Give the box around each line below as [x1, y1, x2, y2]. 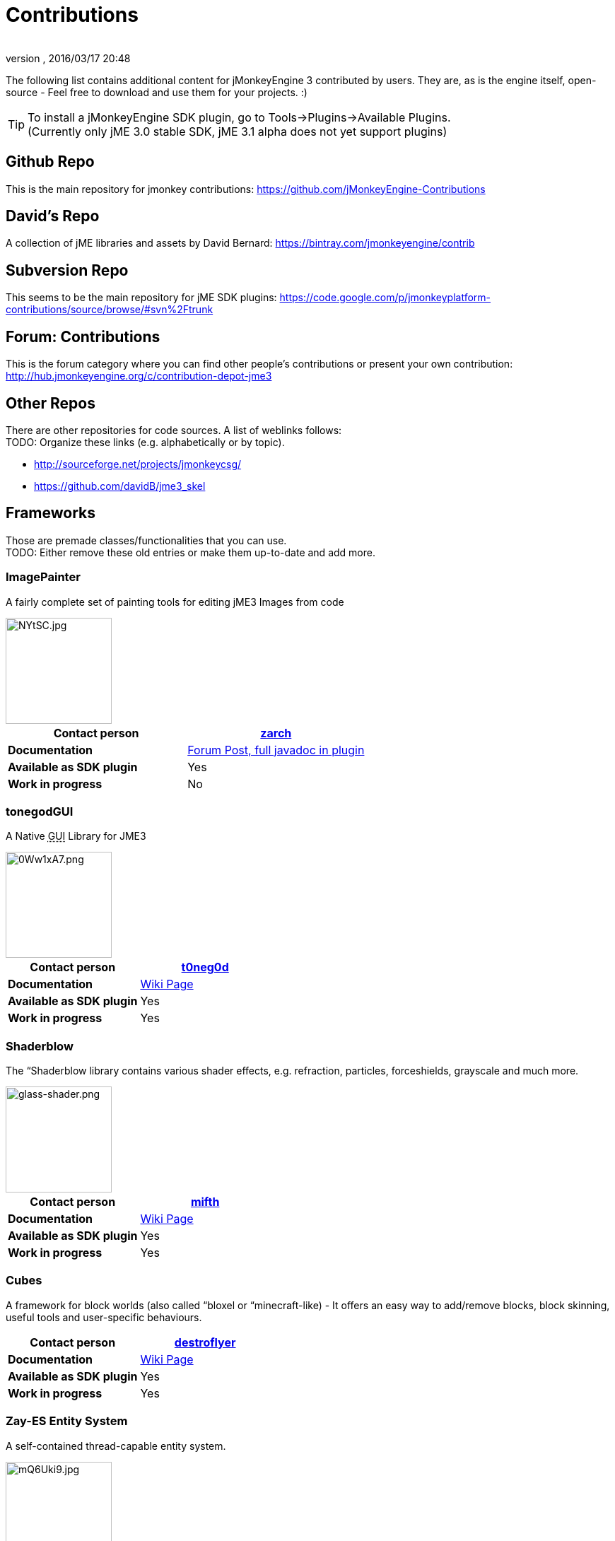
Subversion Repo [6, 261, 129, 279]
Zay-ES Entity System [6, 1414, 128, 1429]
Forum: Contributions [6, 327, 160, 346]
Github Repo [6, 153, 95, 171]
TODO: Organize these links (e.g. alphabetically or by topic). [6, 435, 285, 448]
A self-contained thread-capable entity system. [6, 1439, 226, 1452]
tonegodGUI [6, 804, 74, 819]
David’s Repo [6, 207, 100, 225]
